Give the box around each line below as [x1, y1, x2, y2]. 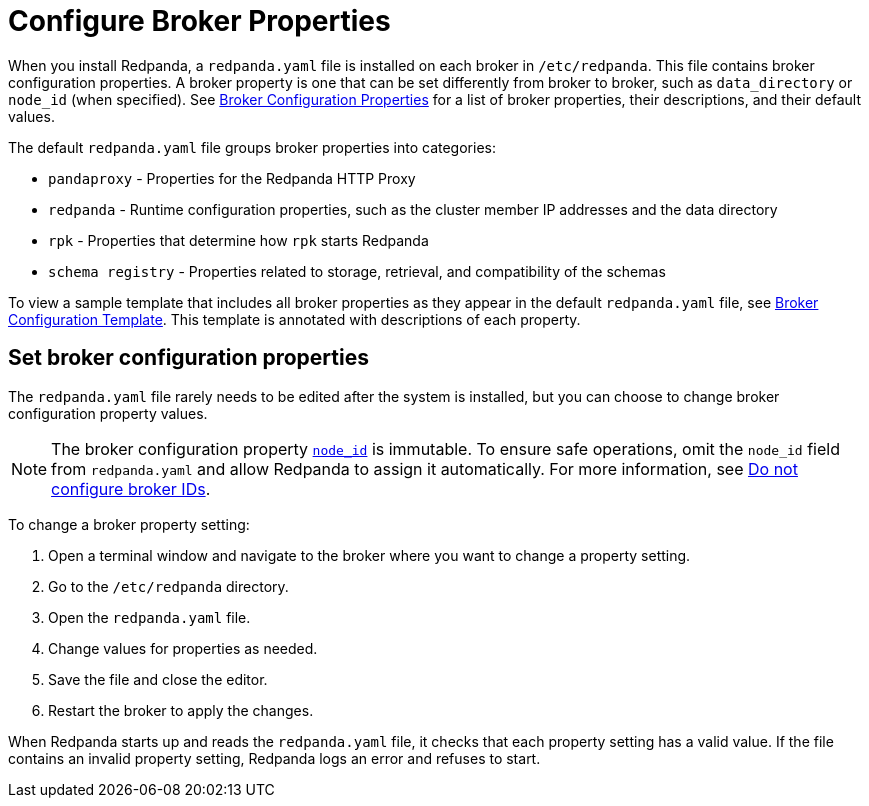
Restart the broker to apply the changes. [48, 701, 314, 719]
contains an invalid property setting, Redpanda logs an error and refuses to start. [8, 749, 541, 767]
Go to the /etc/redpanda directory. [48, 577, 289, 595]
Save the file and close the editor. [48, 670, 268, 688]
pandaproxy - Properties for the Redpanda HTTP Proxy [48, 169, 416, 187]
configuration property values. [8, 404, 208, 422]
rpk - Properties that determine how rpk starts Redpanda [48, 231, 429, 249]
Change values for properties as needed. [48, 639, 318, 657]
